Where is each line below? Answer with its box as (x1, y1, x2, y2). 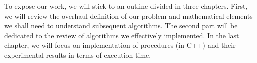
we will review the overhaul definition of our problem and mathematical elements (4, 10, 253, 21)
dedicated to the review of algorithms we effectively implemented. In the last (4, 30, 239, 40)
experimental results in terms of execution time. (4, 49, 151, 60)
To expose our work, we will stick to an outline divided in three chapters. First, (4, 1, 248, 11)
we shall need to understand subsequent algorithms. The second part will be (4, 20, 238, 31)
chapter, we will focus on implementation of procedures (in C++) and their (4, 40, 236, 50)
